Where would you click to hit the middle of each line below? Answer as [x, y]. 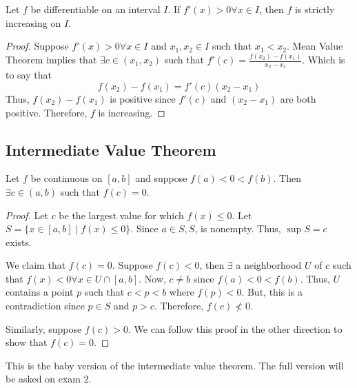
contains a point [40, 292]
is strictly [315, 9]
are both [298, 98]
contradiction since [45, 306]
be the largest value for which [121, 215]
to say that [29, 75]
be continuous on [67, 178]
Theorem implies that [51, 60]
